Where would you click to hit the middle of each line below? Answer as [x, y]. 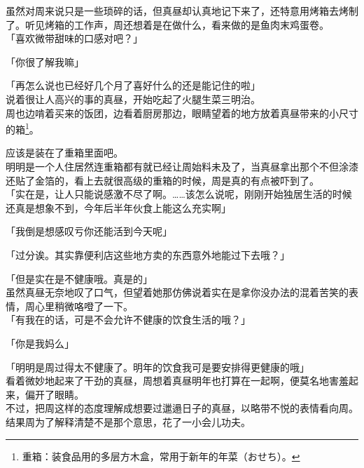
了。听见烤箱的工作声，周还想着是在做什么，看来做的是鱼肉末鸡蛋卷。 [167, 24]
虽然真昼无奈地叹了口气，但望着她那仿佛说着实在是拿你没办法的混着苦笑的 [177, 292]
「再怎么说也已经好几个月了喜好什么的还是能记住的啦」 [133, 85]
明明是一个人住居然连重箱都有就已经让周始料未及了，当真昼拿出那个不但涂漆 [182, 166]
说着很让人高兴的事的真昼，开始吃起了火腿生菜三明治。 [133, 99]
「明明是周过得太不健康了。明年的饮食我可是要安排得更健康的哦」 [157, 367]
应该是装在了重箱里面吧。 [64, 153]
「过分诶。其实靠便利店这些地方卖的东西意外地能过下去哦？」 [148, 254]
